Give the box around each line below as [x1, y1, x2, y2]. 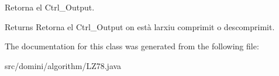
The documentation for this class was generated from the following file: [5, 40, 259, 52]
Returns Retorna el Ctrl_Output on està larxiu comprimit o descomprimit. [5, 20, 275, 32]
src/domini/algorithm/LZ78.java [5, 59, 122, 71]
